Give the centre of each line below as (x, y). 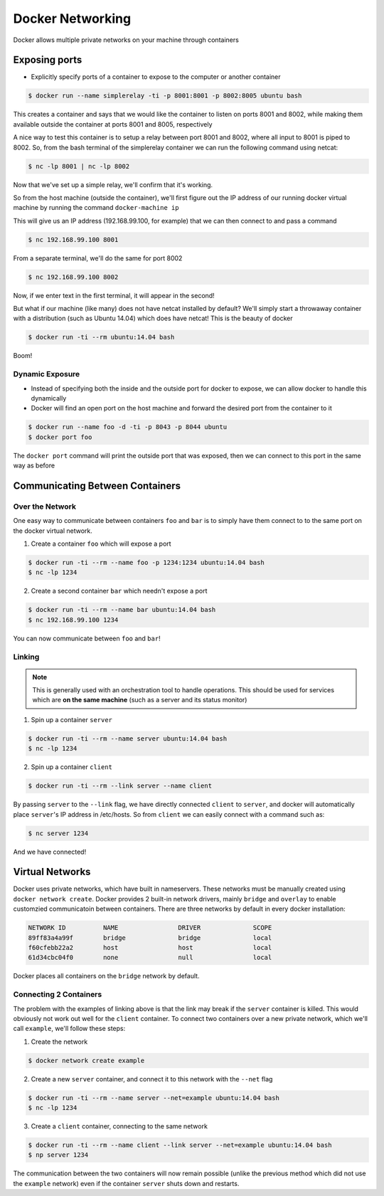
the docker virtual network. (53, 531)
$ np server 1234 (58, 1155)
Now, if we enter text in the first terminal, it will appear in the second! (114, 295)
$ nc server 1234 (58, 833)
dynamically (49, 398)
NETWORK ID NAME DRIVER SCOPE (150, 928)
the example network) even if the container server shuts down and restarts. (126, 1183)
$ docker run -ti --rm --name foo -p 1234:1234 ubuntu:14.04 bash (146, 563)
